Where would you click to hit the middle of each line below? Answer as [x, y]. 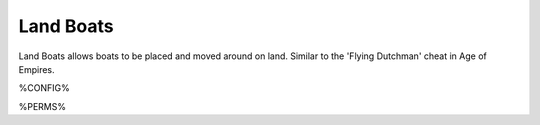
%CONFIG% [44, 88]
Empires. [36, 69]
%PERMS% [42, 106]
